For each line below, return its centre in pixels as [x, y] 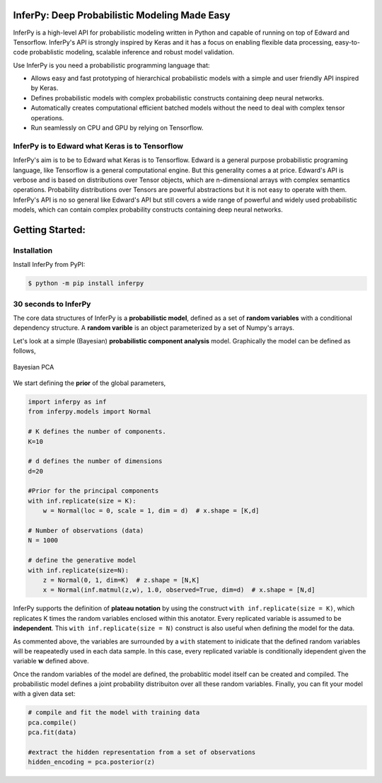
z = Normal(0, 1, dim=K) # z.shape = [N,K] [121, 580]
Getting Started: [50, 230]
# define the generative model [82, 560]
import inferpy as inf [67, 401]
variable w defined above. [51, 661]
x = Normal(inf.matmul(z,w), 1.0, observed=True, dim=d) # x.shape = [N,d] [179, 590]
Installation [33, 250]
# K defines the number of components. [97, 431]
